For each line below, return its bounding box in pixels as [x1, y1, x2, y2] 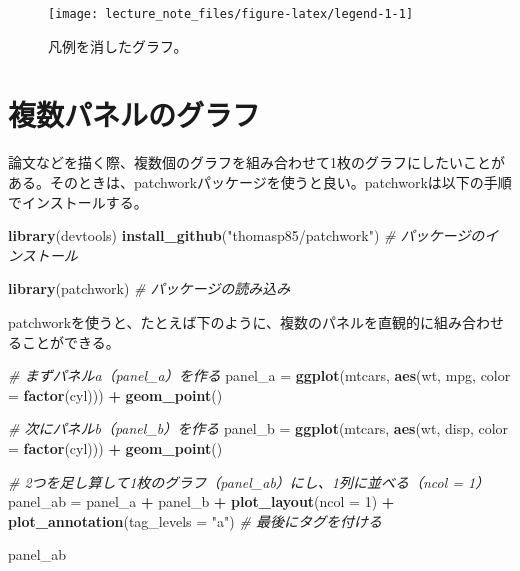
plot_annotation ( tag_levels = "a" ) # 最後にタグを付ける [8, 510, 382, 531]
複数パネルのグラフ [8, 94, 261, 135]
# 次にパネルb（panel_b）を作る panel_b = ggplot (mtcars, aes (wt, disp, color [8, 418, 509, 439]
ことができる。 [21, 331, 120, 352]
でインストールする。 [8, 191, 148, 212]
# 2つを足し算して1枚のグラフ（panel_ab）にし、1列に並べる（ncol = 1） [8, 471, 490, 492]
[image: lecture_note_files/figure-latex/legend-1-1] [48, 7, 414, 21]
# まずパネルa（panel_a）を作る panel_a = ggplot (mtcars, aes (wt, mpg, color [8, 365, 511, 386]
